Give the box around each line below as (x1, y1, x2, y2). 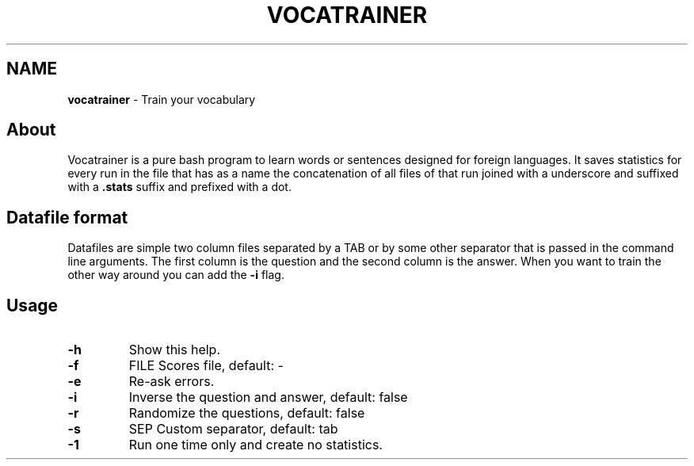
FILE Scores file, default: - (128, 357, 284, 374)
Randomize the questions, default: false (128, 405, 365, 422)
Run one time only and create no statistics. (128, 437, 383, 453)
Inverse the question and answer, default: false (128, 389, 408, 406)
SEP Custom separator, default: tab (128, 421, 338, 437)
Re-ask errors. (128, 373, 215, 390)
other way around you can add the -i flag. (67, 268, 284, 282)
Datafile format (6, 207, 128, 227)
